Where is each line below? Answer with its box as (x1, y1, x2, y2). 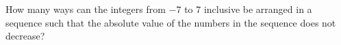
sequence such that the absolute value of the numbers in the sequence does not (5, 15, 336, 29)
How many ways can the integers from (5, 2, 166, 16)
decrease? (5, 29, 45, 43)
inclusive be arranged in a (203, 2, 312, 16)
